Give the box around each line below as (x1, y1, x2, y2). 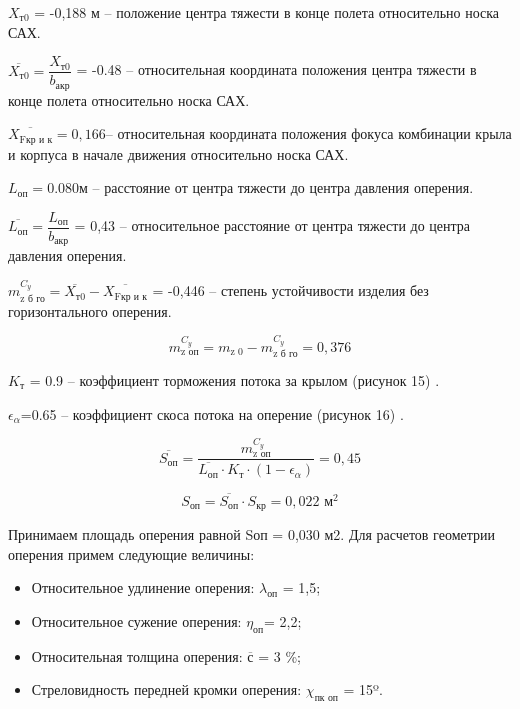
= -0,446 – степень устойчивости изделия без (152, 280, 429, 301)
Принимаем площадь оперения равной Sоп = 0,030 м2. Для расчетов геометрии (8, 524, 495, 545)
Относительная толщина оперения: (31, 645, 243, 666)
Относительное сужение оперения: (31, 610, 242, 631)
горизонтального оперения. (8, 300, 172, 321)
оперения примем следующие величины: (8, 543, 255, 564)
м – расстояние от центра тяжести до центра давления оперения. (79, 177, 474, 198)
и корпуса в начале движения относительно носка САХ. (8, 143, 349, 164)
